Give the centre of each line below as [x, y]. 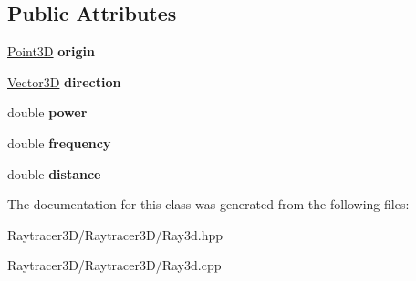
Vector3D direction [64, 81]
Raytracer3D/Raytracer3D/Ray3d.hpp [115, 234]
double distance [54, 173]
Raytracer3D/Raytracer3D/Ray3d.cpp [114, 265]
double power [47, 112]
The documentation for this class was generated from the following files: [208, 204]
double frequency [59, 142]
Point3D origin [51, 51]
